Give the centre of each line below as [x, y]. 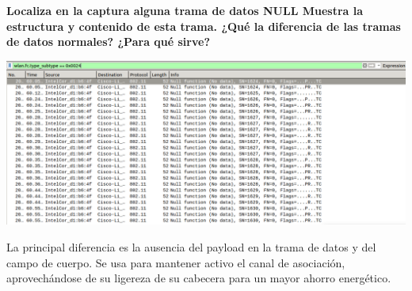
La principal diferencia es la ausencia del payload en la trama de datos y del [191, 247]
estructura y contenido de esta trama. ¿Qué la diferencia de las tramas [204, 26]
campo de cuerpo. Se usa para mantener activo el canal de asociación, [176, 262]
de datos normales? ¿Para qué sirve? [108, 42]
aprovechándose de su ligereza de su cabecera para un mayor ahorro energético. [199, 278]
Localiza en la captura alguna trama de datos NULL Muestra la [185, 10]
